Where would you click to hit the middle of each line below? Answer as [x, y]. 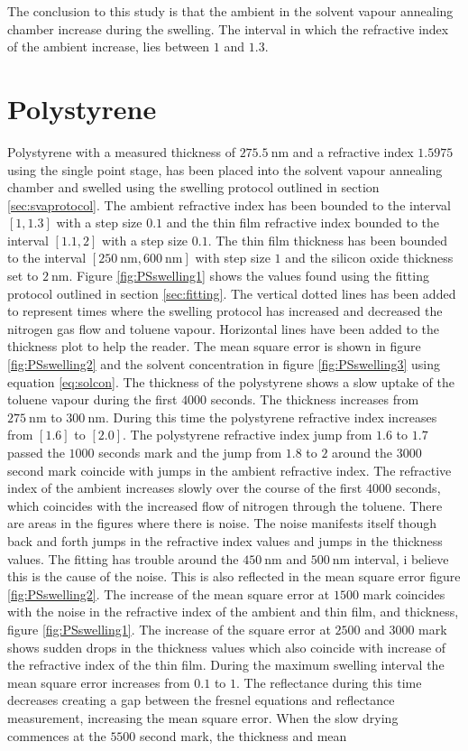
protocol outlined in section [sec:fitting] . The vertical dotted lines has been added [232, 293]
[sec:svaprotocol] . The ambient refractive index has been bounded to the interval [229, 204]
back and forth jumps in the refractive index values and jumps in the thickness [225, 540]
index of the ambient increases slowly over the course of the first [185, 488]
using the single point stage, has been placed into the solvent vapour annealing [225, 169]
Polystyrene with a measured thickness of [121, 151]
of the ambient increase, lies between [109, 46]
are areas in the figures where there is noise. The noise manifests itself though [222, 523]
